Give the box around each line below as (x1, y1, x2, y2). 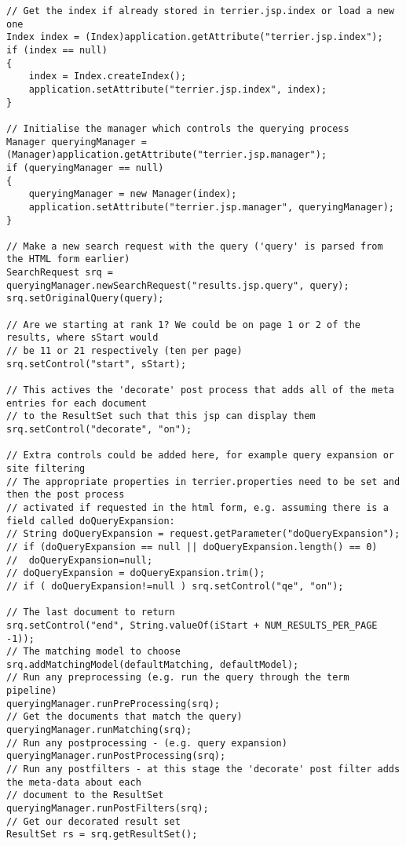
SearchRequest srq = (6, 267, 114, 279)
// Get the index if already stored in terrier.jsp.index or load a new (6, 5, 394, 16)
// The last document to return (6, 607, 175, 618)
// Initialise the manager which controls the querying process (6, 122, 349, 134)
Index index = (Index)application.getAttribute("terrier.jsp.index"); (6, 31, 383, 43)
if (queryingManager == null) (6, 162, 164, 173)
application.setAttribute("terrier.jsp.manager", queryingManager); (28, 201, 394, 213)
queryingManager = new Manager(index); (28, 188, 237, 200)
